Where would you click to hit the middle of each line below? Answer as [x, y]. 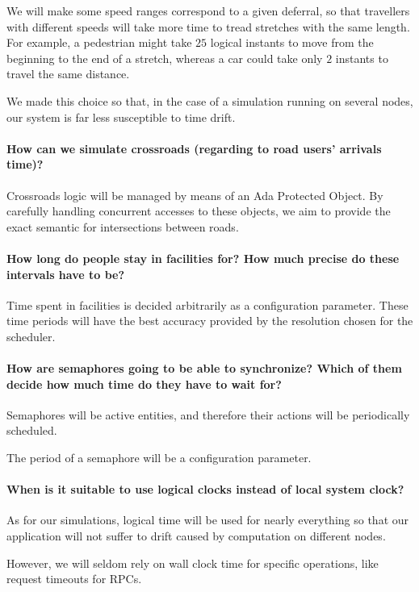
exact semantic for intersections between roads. [123, 226]
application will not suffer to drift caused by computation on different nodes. [196, 536]
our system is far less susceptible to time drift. [121, 117]
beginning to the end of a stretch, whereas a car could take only [165, 58]
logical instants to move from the [292, 42]
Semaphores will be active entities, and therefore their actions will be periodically [208, 414]
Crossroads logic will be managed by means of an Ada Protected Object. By [195, 195]
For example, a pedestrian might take [99, 42]
